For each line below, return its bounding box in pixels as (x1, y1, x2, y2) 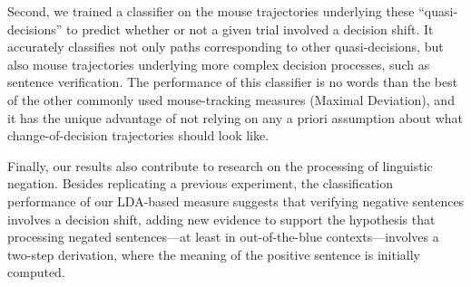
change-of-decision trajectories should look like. (7, 126, 270, 145)
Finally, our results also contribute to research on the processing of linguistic (7, 156, 433, 175)
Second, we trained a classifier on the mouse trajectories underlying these (7, 2, 415, 20)
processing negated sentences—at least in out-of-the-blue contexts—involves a (7, 227, 439, 246)
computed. (7, 263, 65, 282)
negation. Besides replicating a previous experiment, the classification (7, 174, 393, 193)
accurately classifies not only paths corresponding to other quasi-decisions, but (7, 37, 444, 56)
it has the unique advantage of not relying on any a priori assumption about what (7, 108, 464, 127)
